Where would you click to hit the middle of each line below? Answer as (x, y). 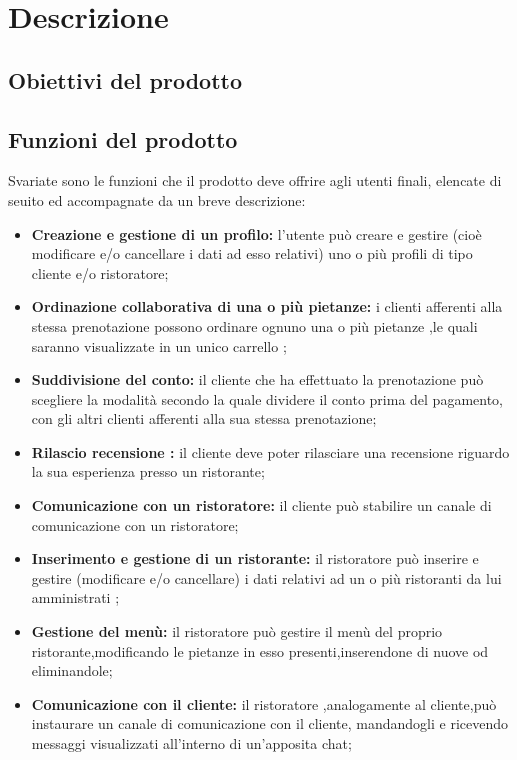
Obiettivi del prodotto (125, 79)
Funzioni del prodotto (123, 138)
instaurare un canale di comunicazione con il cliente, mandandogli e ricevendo (269, 723)
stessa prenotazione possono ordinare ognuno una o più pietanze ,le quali (254, 325)
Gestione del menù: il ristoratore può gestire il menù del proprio (237, 631)
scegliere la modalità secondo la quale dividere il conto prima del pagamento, (267, 398)
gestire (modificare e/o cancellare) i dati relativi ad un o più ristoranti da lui (266, 577)
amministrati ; (75, 597)
